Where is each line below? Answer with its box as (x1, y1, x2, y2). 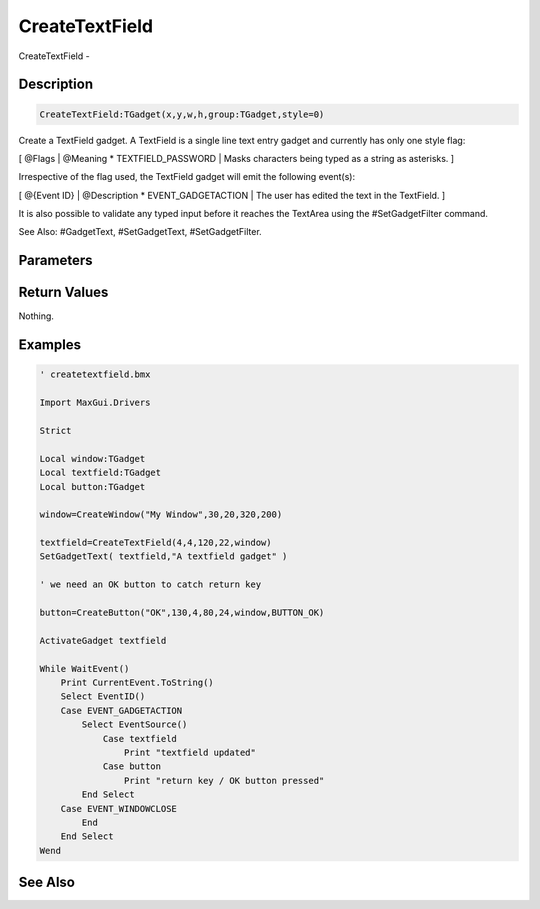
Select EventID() (60, 691, 146, 702)
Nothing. (18, 310, 55, 322)
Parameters (18, 252, 93, 269)
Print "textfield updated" (123, 746, 257, 758)
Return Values (18, 284, 109, 301)
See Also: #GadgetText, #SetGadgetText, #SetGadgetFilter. (18, 226, 262, 238)
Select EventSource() (81, 719, 188, 730)
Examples (18, 336, 82, 354)
